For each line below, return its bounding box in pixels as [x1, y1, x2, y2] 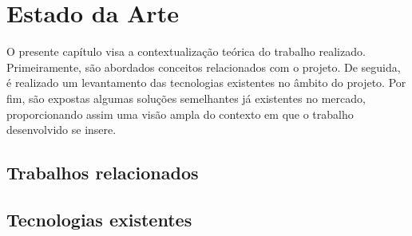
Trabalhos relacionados [6, 160, 199, 185]
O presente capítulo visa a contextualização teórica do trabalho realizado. [6, 43, 366, 60]
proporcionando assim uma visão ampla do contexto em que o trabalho [6, 105, 354, 122]
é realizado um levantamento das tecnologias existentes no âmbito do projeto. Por [6, 74, 406, 91]
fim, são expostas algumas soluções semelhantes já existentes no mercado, [6, 89, 366, 106]
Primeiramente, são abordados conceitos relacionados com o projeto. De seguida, [6, 58, 401, 75]
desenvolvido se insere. [6, 121, 117, 138]
